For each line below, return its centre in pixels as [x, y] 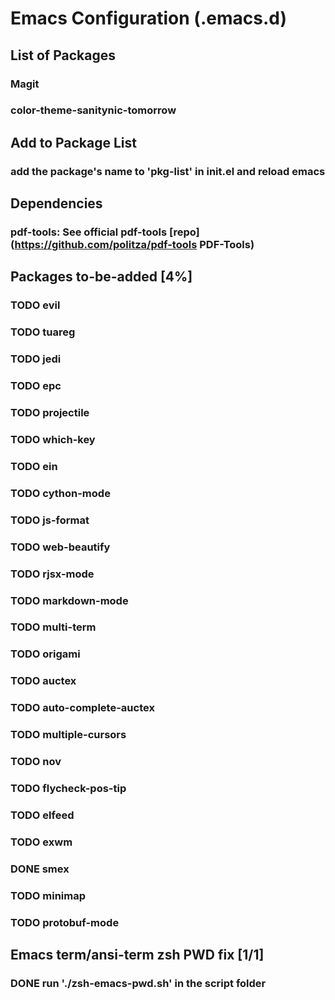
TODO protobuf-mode [65, 922]
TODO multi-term [53, 627]
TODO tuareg [43, 332]
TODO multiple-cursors [68, 735]
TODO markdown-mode [69, 600]
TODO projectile [50, 413]
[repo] [184, 232]
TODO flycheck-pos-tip [68, 788]
